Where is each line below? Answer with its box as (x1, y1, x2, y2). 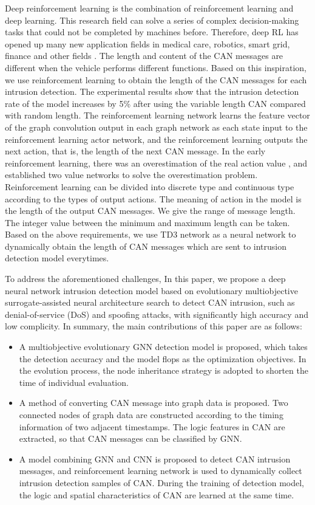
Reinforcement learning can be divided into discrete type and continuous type (5, 180, 294, 193)
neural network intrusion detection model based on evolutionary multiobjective (5, 284, 298, 297)
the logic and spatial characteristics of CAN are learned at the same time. (19, 488, 294, 501)
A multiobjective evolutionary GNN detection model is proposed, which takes (19, 340, 308, 353)
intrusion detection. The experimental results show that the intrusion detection (5, 85, 299, 98)
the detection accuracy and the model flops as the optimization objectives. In (19, 352, 307, 365)
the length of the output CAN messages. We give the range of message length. (5, 204, 296, 217)
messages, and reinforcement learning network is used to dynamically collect (19, 464, 302, 477)
